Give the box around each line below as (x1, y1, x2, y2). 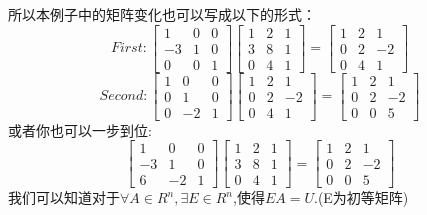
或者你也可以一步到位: (8, 119, 152, 140)
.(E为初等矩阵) (313, 187, 409, 208)
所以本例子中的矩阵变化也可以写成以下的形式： (8, 4, 316, 24)
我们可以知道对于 (8, 187, 120, 208)
